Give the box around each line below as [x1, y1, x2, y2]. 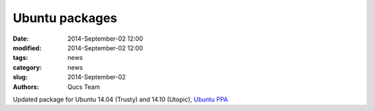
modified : [12, 43, 42, 52]
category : [12, 63, 42, 72]
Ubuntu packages [12, 10, 118, 26]
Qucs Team [67, 83, 100, 91]
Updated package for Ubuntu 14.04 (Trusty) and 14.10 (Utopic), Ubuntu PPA [12, 95, 229, 103]
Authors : [12, 83, 39, 91]
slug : [12, 73, 28, 81]
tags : [12, 54, 28, 62]
